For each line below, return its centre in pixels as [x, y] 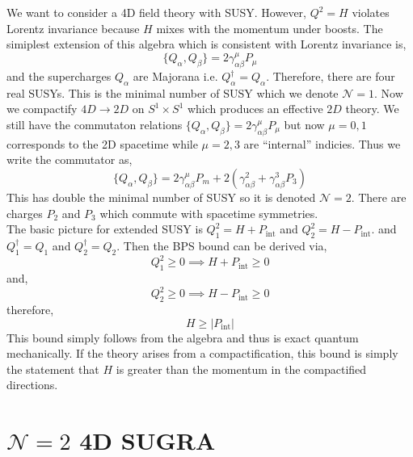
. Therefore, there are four [331, 76]
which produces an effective [255, 109]
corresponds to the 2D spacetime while [102, 143]
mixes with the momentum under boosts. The [270, 28]
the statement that [53, 369]
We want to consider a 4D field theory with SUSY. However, [156, 12]
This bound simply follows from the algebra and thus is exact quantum [183, 337]
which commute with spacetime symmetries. [209, 213]
